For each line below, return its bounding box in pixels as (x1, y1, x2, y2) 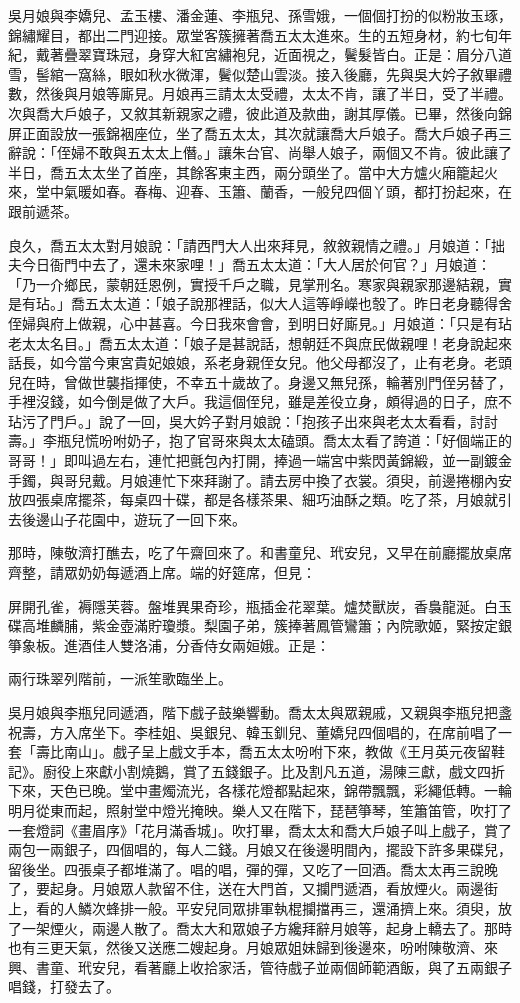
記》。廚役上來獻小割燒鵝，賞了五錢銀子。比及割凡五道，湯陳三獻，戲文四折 (8, 760, 505, 781)
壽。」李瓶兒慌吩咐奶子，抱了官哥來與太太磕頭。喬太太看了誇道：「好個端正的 (8, 430, 512, 451)
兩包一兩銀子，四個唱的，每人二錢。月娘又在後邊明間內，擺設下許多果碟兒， (8, 839, 512, 860)
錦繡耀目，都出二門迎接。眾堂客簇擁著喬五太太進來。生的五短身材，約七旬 (8, 24, 498, 45)
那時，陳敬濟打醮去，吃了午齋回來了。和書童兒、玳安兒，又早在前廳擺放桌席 (8, 542, 512, 563)
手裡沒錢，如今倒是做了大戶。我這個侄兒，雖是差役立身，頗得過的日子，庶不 (8, 391, 512, 412)
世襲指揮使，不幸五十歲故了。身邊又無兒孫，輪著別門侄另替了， (91, 371, 512, 392)
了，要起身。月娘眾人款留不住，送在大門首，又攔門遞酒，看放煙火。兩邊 (8, 878, 484, 899)
